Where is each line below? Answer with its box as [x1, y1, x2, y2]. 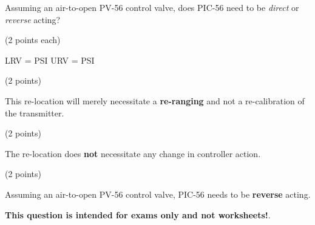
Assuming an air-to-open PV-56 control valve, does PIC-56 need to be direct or [5, 1, 299, 13]
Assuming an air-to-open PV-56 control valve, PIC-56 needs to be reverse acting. [5, 187, 311, 200]
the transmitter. [5, 106, 64, 119]
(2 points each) [5, 33, 61, 46]
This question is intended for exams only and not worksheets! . [5, 208, 271, 221]
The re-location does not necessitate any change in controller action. [5, 147, 261, 160]
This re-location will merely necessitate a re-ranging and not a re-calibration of [5, 94, 305, 107]
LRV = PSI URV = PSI [5, 53, 95, 66]
